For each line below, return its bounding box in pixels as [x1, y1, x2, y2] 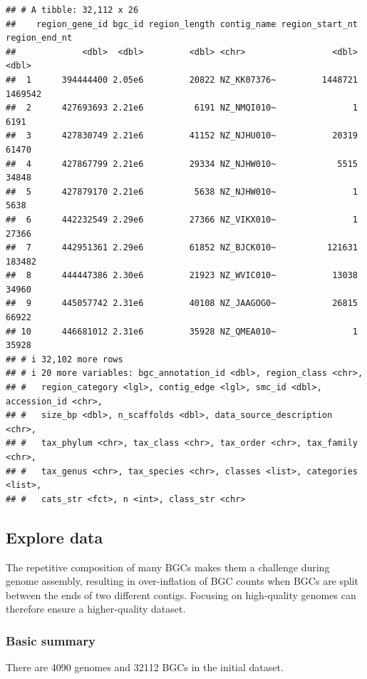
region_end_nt [6, 33, 73, 44]
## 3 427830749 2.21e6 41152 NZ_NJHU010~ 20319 [6, 131, 358, 141]
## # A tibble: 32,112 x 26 [6, 5, 139, 15]
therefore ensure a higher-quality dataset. [6, 601, 186, 616]
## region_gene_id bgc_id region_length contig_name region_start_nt [6, 19, 358, 29]
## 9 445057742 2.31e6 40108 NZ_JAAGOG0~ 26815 [6, 298, 358, 309]
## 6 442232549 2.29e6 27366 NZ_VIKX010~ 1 [6, 214, 358, 225]
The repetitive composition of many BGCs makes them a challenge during [6, 559, 330, 574]
